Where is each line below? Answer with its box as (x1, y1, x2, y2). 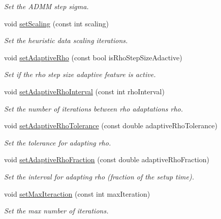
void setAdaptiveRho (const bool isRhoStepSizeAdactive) (4, 52, 182, 62)
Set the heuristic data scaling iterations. (4, 35, 128, 46)
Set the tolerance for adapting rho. (4, 137, 111, 148)
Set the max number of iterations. (4, 205, 109, 216)
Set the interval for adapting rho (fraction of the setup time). (4, 171, 194, 181)
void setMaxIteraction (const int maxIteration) (4, 188, 150, 199)
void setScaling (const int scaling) (4, 18, 109, 28)
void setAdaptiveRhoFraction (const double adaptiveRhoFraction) (4, 154, 209, 165)
